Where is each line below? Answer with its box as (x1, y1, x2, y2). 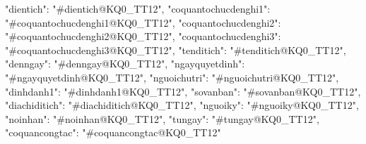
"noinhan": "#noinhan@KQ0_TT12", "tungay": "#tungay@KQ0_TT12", (5, 111, 319, 126)
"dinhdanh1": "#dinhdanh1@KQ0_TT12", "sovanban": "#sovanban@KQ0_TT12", (5, 84, 361, 98)
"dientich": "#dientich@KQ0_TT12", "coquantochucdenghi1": (5, 1, 271, 15)
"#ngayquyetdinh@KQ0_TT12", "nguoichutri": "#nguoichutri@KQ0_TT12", (5, 70, 339, 84)
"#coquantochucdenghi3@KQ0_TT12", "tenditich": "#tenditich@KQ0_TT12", (5, 42, 346, 57)
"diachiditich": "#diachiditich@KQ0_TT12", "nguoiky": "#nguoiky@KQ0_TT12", (5, 98, 359, 112)
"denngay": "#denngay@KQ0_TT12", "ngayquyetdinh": (5, 56, 245, 71)
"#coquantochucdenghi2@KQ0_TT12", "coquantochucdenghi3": (5, 29, 281, 44)
